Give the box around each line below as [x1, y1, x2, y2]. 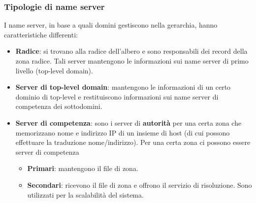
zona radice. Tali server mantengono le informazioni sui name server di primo [15, 56, 249, 66]
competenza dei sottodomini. [15, 101, 102, 111]
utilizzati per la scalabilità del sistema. [27, 189, 144, 200]
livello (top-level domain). [15, 65, 93, 75]
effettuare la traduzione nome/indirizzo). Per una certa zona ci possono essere [15, 137, 251, 147]
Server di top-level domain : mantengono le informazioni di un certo [15, 82, 231, 92]
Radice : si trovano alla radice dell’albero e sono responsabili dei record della [15, 46, 248, 56]
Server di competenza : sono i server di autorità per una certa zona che [15, 117, 242, 128]
